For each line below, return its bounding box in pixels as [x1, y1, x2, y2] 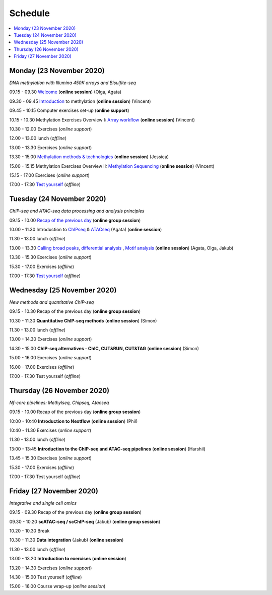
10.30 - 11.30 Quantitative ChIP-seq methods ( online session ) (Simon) [9, 317, 157, 323]
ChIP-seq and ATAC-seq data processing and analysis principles [9, 208, 145, 214]
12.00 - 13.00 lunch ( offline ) [9, 135, 67, 141]
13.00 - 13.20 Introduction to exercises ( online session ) [9, 556, 127, 562]
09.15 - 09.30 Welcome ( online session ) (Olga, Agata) [9, 89, 122, 95]
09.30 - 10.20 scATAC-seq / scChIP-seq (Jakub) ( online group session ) [9, 518, 161, 524]
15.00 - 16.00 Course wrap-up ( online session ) [9, 583, 106, 589]
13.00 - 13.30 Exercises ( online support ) [9, 144, 92, 151]
